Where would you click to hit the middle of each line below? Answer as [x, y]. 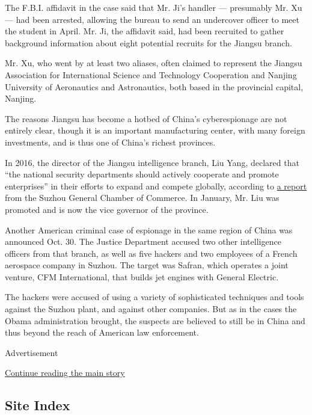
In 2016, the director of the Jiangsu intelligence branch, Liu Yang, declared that [152, 162]
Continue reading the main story [65, 373]
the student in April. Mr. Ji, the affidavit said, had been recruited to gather [145, 31]
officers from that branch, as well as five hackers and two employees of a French [151, 253]
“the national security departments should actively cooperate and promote [142, 174]
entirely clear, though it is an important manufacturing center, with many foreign [155, 130]
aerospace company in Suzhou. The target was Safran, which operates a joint [147, 265]
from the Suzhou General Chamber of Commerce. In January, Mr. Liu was [142, 198]
